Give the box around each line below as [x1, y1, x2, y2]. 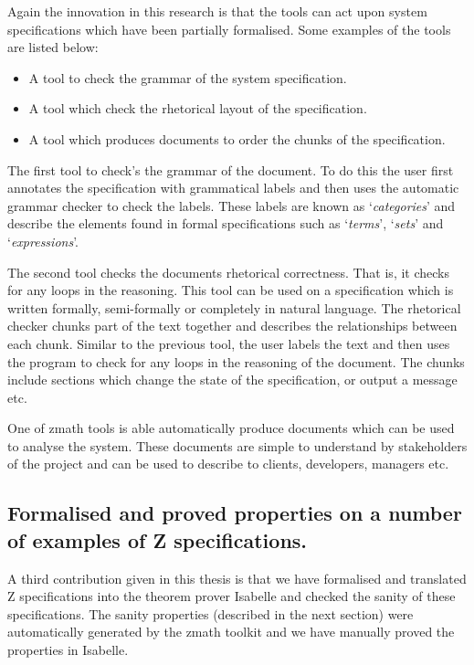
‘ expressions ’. [7, 231, 79, 250]
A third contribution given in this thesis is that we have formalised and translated [7, 568, 467, 587]
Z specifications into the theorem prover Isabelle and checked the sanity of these [7, 586, 456, 606]
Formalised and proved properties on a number [7, 499, 462, 527]
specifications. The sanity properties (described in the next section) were [7, 604, 414, 623]
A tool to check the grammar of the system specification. [28, 68, 347, 87]
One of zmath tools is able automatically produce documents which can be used [7, 418, 455, 438]
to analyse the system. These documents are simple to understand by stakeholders [7, 436, 468, 455]
